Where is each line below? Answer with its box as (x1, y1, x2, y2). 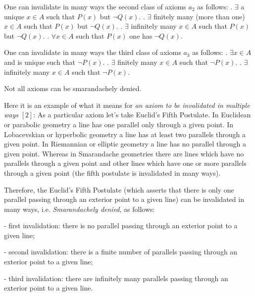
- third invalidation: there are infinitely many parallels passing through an (4, 273, 228, 283)
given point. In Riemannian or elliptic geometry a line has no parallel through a (4, 139, 246, 149)
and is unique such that (4, 56, 76, 67)
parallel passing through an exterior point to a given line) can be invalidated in (4, 194, 244, 204)
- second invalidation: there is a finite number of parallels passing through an (4, 247, 238, 257)
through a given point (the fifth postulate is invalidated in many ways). (4, 167, 221, 178)
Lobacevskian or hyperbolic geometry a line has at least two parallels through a (4, 129, 246, 139)
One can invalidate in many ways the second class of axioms (4, 1, 186, 11)
